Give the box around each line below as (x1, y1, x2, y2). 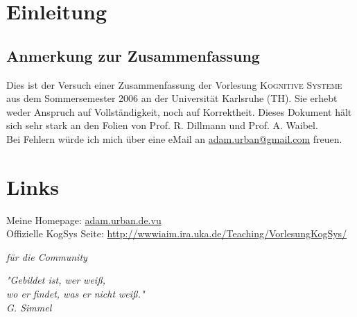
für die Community (6, 249, 87, 264)
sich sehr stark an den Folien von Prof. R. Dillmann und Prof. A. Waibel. (6, 118, 318, 132)
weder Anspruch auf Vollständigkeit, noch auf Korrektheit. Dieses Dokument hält (6, 104, 352, 119)
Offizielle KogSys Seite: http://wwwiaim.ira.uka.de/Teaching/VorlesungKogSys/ (6, 226, 347, 241)
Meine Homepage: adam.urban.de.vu (6, 212, 162, 227)
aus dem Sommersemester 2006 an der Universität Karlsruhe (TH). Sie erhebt (6, 91, 338, 105)
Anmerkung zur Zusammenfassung (6, 44, 260, 66)
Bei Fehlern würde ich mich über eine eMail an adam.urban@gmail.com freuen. (6, 131, 342, 146)
